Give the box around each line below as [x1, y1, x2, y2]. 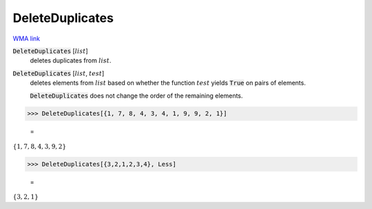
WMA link [12, 34, 41, 43]
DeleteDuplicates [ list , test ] [12, 69, 105, 77]
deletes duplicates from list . [30, 56, 112, 65]
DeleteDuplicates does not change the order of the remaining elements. [30, 91, 243, 100]
